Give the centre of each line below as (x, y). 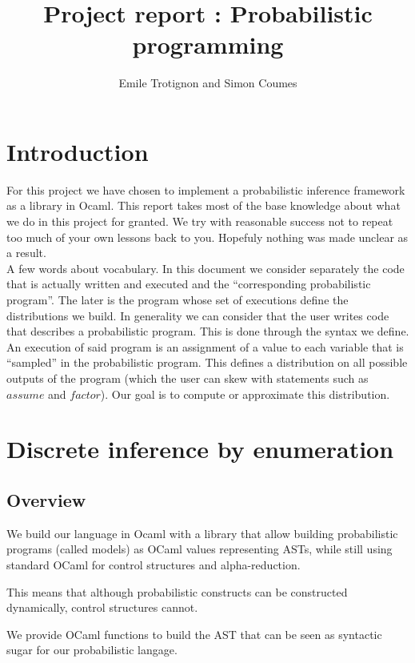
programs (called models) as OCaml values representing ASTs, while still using (200, 549)
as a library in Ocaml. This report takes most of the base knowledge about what (204, 205)
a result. (26, 253)
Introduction (78, 151)
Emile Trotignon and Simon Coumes (208, 83)
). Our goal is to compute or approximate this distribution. (245, 394)
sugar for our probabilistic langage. (92, 650)
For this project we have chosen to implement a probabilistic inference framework (206, 189)
